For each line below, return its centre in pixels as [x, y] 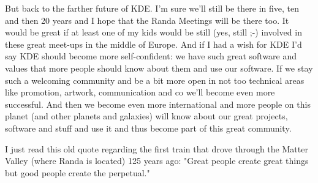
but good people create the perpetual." [78, 172]
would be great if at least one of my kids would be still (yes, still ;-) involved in [153, 32]
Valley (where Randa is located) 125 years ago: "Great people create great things [157, 161]
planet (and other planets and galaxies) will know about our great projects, [146, 116]
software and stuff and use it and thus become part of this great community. [148, 128]
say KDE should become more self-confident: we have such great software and [151, 56]
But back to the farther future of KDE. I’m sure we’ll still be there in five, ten [152, 8]
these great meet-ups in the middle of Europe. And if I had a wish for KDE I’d [153, 44]
